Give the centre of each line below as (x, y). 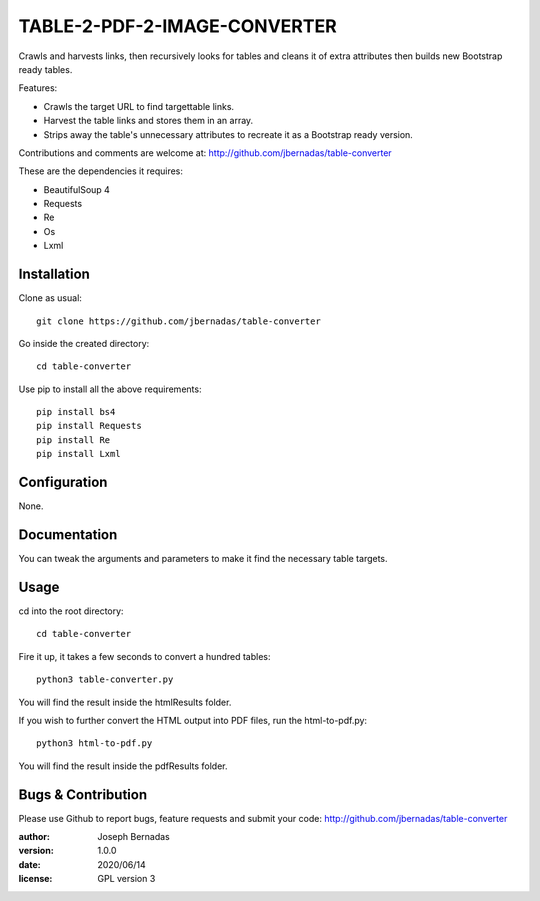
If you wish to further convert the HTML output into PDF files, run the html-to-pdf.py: (193, 720)
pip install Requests (89, 426)
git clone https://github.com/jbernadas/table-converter (179, 321)
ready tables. (45, 69)
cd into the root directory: (71, 611)
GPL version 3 (126, 879)
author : (34, 837)
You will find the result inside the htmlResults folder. (125, 702)
